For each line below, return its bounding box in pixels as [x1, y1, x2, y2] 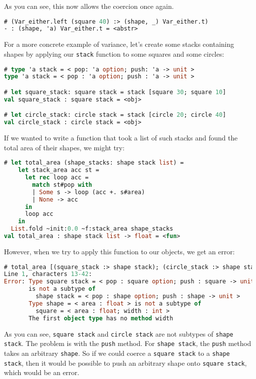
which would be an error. [4, 367, 79, 378]
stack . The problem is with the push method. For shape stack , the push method [4, 338, 251, 348]
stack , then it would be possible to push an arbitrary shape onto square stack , [4, 357, 247, 368]
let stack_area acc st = [18, 167, 99, 174]
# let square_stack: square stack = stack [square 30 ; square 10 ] [4, 89, 226, 96]
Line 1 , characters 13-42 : [4, 271, 93, 278]
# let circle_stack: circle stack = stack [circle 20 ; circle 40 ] [4, 111, 226, 119]
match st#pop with [32, 181, 92, 188]
